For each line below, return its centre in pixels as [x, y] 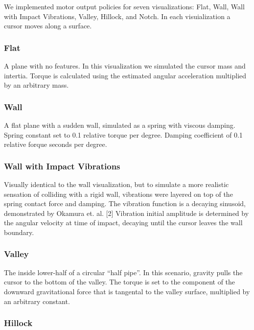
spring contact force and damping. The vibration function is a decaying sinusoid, [125, 203]
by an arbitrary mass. [36, 85]
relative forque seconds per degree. [56, 144]
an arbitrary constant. [37, 301]
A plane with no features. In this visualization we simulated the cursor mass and [125, 66]
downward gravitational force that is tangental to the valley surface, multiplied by [127, 291]
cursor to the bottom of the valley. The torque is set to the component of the [120, 282]
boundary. [19, 232]
